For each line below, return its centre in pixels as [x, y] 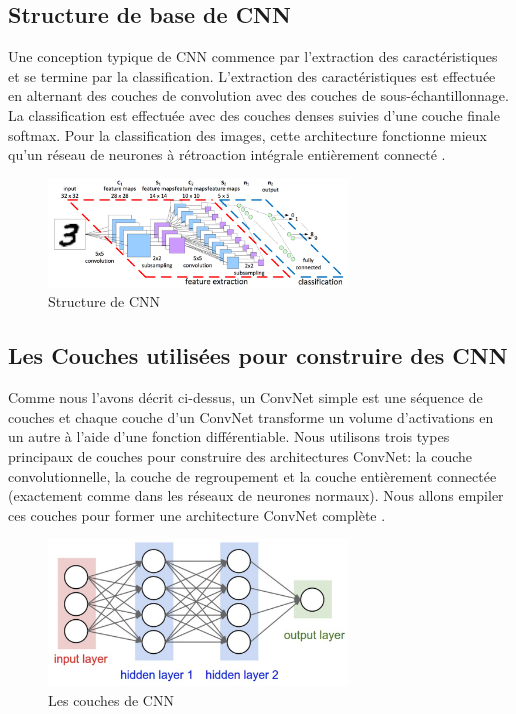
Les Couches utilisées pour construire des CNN [258, 355]
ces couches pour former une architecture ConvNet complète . [197, 514]
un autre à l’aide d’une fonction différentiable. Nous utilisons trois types [229, 436]
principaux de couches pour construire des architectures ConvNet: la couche [240, 455]
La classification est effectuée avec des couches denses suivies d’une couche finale [254, 114]
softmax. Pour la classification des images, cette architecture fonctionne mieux [247, 134]
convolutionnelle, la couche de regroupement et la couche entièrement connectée [252, 475]
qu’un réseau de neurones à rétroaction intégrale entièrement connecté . [227, 154]
